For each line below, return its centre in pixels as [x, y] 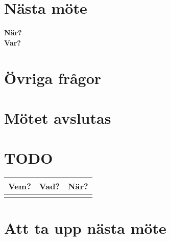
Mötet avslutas [58, 117]
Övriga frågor [53, 78]
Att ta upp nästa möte [85, 228]
